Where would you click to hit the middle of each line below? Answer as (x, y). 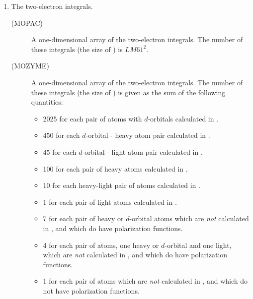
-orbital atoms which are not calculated (189, 218)
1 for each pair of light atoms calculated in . (110, 202)
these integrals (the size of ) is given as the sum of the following (128, 92)
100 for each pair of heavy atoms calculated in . (115, 168)
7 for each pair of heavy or (83, 218)
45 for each (60, 151)
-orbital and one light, (198, 245)
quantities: (47, 102)
